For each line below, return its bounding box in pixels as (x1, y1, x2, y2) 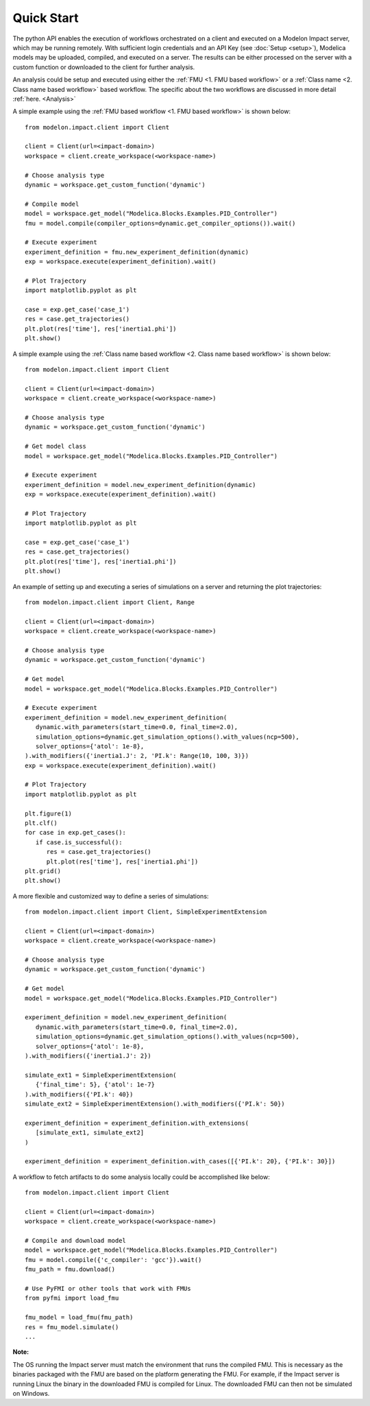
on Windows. (12, 1389, 50, 1397)
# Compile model (25, 200, 79, 208)
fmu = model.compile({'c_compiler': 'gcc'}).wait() (25, 1256, 202, 1263)
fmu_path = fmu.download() (25, 1265, 116, 1274)
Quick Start (12, 10, 79, 25)
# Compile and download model (25, 1237, 127, 1245)
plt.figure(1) (25, 809, 72, 818)
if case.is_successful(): (35, 838, 123, 846)
